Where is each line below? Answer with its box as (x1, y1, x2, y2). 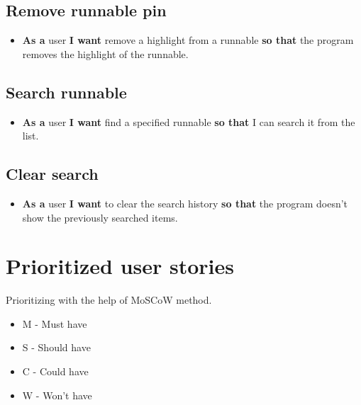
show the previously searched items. (22, 210, 178, 224)
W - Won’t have (22, 387, 92, 402)
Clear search (6, 163, 99, 185)
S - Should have (22, 340, 91, 355)
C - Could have (22, 364, 89, 379)
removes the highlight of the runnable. (22, 46, 189, 61)
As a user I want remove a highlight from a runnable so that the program (22, 33, 354, 47)
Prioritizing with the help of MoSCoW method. (6, 292, 212, 307)
